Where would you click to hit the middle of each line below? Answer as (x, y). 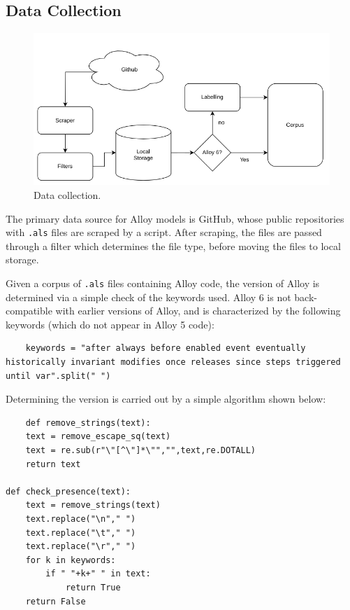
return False (56, 601)
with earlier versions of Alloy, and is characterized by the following (198, 311)
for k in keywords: (71, 560)
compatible (29, 311)
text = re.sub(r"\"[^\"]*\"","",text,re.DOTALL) (140, 451)
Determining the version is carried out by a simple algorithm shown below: (166, 399)
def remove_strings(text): (88, 423)
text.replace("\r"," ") (81, 547)
